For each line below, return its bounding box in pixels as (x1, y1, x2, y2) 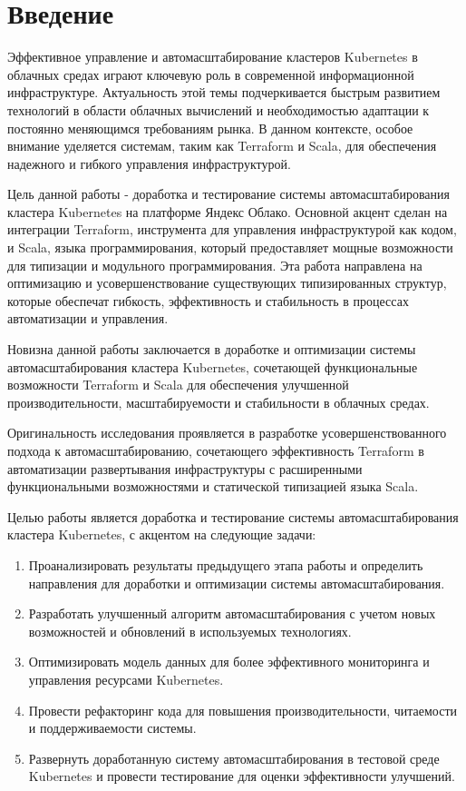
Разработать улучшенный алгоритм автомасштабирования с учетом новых (28, 604, 436, 623)
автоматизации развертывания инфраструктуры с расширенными (7, 459, 363, 478)
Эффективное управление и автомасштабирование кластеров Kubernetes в (7, 47, 418, 66)
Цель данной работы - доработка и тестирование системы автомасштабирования (7, 184, 450, 203)
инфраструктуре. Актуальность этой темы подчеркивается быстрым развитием (7, 83, 441, 102)
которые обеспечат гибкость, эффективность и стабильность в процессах (7, 291, 409, 310)
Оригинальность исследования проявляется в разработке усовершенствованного (7, 423, 447, 442)
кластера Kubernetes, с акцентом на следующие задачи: (7, 525, 316, 544)
